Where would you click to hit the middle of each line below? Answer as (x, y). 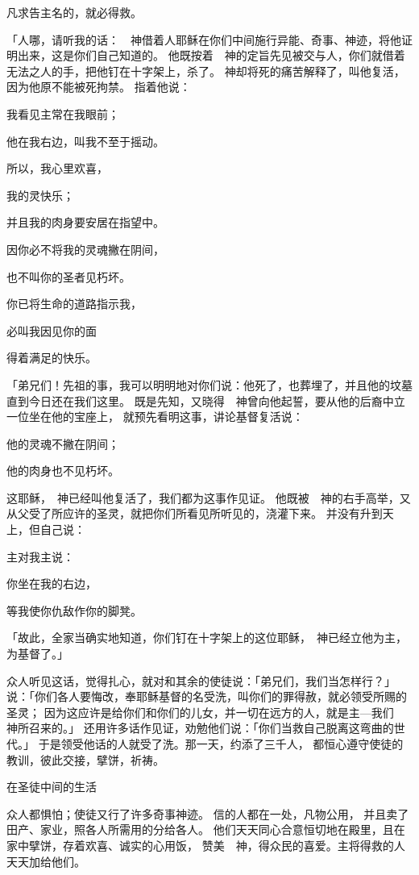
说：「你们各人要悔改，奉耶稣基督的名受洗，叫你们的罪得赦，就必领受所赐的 (207, 696)
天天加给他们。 (46, 861)
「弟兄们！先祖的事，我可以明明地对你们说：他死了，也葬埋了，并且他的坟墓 (209, 384)
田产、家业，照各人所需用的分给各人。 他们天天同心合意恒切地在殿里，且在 (206, 829)
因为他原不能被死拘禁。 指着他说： (99, 87)
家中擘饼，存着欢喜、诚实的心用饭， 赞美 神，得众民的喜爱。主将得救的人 (206, 845)
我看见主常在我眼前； (63, 113)
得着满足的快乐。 (52, 358)
